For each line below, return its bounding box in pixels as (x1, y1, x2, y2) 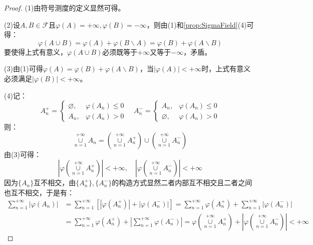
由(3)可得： (4, 149, 41, 159)
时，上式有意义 (201, 63, 251, 74)
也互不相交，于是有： (4, 187, 74, 197)
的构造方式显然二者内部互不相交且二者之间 (112, 177, 252, 188)
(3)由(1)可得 (4, 63, 43, 74)
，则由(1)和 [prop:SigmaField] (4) (146, 19, 247, 30)
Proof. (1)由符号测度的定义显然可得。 (4, 3, 125, 13)
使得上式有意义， (11, 46, 67, 57)
